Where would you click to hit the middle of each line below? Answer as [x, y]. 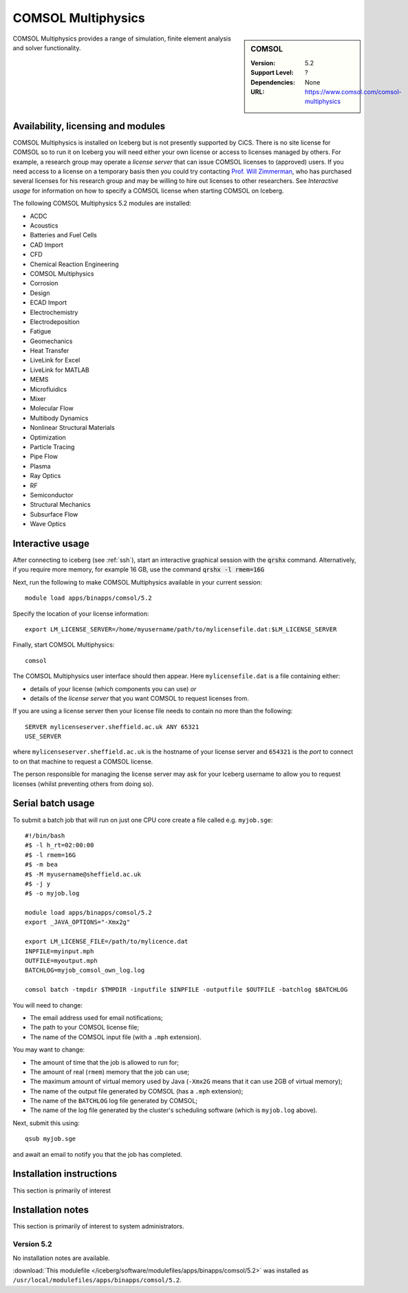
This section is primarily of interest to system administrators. [98, 1226]
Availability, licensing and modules [89, 126]
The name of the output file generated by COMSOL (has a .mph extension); [137, 1091]
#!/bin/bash [45, 835]
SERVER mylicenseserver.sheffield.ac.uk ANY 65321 [112, 727]
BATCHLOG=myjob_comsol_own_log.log [85, 970]
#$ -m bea [41, 865]
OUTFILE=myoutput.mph [61, 961]
